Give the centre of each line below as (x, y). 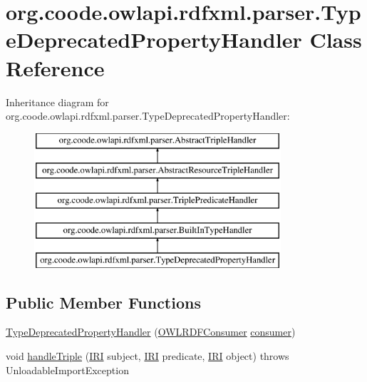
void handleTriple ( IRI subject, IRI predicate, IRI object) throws (148, 356)
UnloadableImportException (67, 370)
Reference (55, 67)
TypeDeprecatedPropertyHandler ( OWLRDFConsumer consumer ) (151, 332)
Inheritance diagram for (57, 102)
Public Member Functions (103, 302)
